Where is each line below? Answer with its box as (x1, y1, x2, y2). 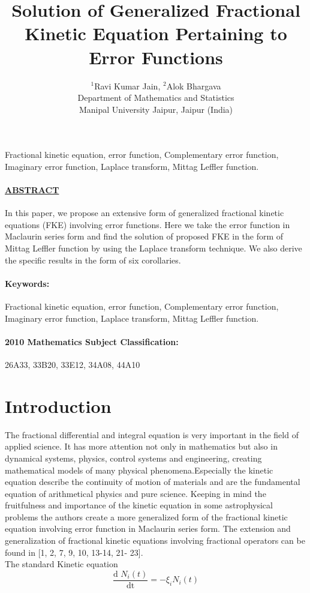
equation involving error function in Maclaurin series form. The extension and (5, 522, 291, 535)
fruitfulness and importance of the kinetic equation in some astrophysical (5, 499, 273, 511)
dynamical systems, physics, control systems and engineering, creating (5, 451, 262, 464)
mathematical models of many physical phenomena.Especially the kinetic (5, 463, 273, 476)
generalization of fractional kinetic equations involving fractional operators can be (5, 534, 305, 547)
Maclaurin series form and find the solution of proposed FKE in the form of (5, 230, 284, 242)
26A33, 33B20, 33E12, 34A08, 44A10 (5, 358, 140, 371)
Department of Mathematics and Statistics (77, 91, 234, 104)
